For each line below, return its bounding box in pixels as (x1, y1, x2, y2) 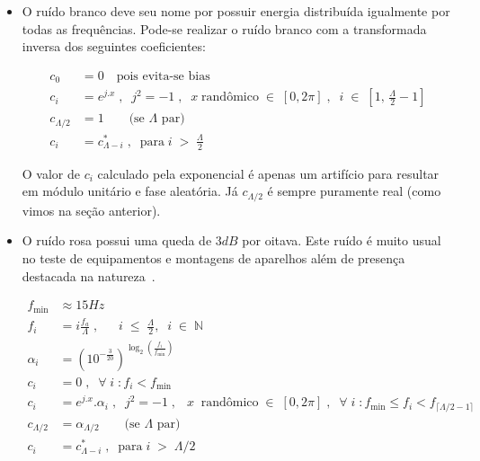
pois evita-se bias (116, 69, 210, 83)
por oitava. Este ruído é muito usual (242, 231, 441, 250)
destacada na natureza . (22, 266, 156, 285)
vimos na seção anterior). (22, 200, 161, 219)
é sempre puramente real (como (267, 182, 441, 200)
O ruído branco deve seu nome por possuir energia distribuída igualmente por (22, 2, 450, 20)
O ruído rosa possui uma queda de (22, 231, 212, 250)
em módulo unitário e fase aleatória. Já (22, 182, 238, 200)
